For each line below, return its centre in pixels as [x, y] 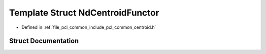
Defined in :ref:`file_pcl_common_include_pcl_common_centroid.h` [89, 27]
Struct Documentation [44, 41]
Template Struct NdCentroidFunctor [84, 13]
